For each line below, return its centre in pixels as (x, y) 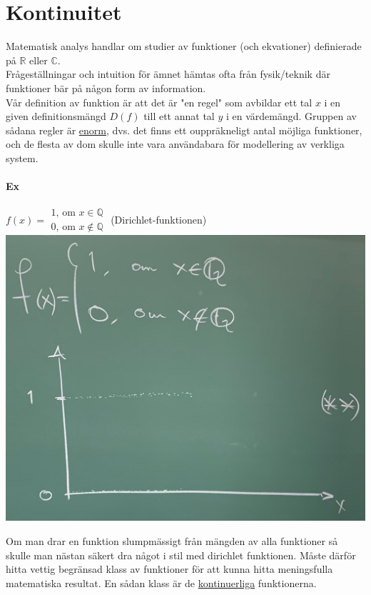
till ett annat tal (179, 116)
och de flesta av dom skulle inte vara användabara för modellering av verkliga (175, 144)
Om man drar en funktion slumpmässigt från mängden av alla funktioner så (172, 541)
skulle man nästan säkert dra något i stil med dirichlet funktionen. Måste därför (181, 555)
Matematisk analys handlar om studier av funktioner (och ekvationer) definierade (184, 46)
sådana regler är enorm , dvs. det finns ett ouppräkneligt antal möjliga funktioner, (184, 130)
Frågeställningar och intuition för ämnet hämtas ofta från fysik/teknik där (168, 74)
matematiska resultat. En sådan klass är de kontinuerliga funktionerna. (161, 582)
